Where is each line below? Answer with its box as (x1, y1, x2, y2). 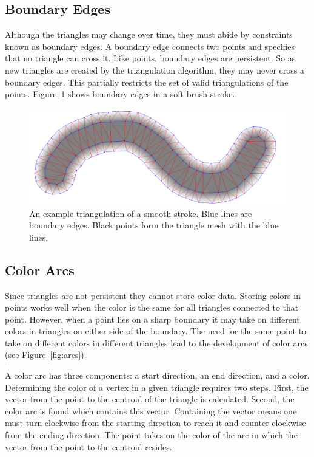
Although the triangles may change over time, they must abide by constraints (5, 28, 293, 41)
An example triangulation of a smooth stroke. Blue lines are (29, 207, 252, 219)
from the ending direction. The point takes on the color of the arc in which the (5, 428, 298, 441)
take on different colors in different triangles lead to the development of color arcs (5, 336, 308, 349)
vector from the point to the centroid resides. (5, 440, 172, 453)
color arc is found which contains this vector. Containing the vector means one (5, 404, 297, 417)
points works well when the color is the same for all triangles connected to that (5, 301, 299, 314)
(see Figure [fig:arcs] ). (5, 348, 87, 361)
